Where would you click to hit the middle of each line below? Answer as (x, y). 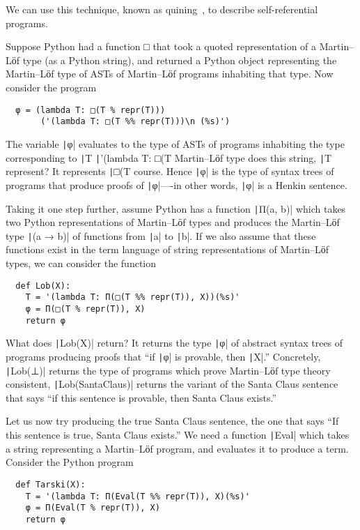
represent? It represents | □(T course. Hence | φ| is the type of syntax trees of (170, 171)
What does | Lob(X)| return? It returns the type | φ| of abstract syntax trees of (174, 343)
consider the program (51, 87)
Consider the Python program (70, 462)
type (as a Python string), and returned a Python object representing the (180, 60)
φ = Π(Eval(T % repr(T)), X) (93, 508)
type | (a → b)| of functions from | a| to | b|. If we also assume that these (161, 235)
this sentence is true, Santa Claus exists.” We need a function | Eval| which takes (178, 435)
